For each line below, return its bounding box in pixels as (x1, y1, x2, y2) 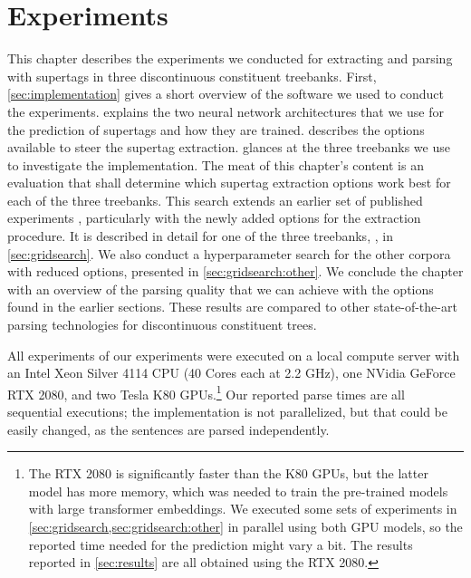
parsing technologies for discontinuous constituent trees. (7, 315, 317, 334)
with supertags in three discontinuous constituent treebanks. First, (7, 66, 377, 85)
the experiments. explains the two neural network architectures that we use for (7, 101, 444, 120)
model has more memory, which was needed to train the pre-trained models (28, 481, 448, 500)
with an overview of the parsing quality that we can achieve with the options (7, 279, 434, 298)
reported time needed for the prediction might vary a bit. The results (28, 535, 413, 554)
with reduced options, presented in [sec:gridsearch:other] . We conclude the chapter (7, 262, 464, 281)
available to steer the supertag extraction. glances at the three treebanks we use (7, 138, 450, 157)
